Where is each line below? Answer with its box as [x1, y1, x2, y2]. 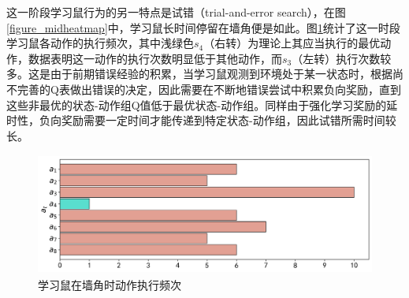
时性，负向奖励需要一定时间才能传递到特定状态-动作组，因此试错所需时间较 [6, 112, 396, 129]
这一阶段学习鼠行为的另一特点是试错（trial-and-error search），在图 [6, 4, 346, 20]
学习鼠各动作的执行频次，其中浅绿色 [6, 35, 194, 51]
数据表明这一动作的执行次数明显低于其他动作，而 [28, 50, 282, 66]
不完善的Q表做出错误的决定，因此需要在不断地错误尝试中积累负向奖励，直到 [6, 80, 401, 97]
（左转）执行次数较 [292, 50, 392, 66]
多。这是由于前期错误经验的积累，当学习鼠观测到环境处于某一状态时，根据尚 [6, 65, 403, 82]
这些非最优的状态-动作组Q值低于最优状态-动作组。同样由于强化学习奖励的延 [6, 96, 398, 113]
